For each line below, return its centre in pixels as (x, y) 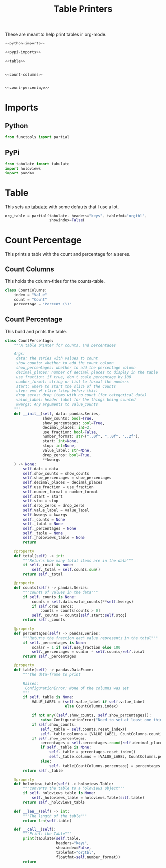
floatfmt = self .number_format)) (88, 857)
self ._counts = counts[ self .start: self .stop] (79, 615)
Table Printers (83, 9)
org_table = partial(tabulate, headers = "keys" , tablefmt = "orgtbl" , (76, 216)
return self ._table (43, 770)
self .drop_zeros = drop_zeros (54, 506)
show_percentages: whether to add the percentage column (76, 368)
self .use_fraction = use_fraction (58, 487)
